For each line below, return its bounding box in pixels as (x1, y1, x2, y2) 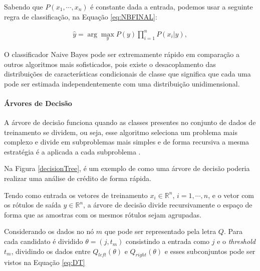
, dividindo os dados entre (11, 245, 91, 256)
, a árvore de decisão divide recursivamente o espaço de (83, 199, 252, 210)
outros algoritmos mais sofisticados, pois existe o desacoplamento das (4, 58, 216, 69)
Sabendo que (4, 1, 43, 11)
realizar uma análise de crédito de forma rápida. (4, 173, 151, 183)
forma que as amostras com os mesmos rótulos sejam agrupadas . (4, 209, 201, 219)
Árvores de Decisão (4, 97, 72, 108)
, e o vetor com (208, 189, 254, 200)
